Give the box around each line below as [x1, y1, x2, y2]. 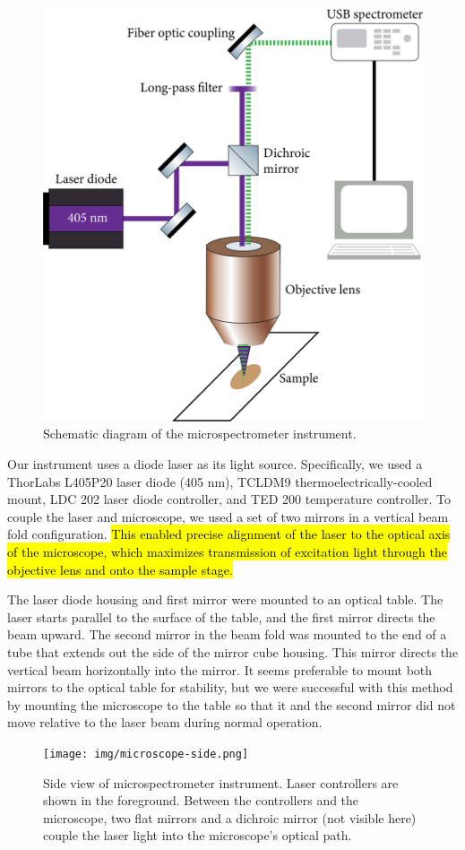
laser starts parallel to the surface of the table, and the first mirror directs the [7, 607, 435, 626]
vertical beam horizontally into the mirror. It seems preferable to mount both [7, 660, 433, 679]
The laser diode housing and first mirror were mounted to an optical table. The [7, 590, 443, 609]
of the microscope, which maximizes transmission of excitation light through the [7, 542, 447, 561]
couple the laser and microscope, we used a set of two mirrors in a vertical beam [7, 507, 449, 525]
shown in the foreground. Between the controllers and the [43, 791, 359, 810]
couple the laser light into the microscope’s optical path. [43, 826, 352, 845]
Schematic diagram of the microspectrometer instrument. [43, 424, 357, 443]
